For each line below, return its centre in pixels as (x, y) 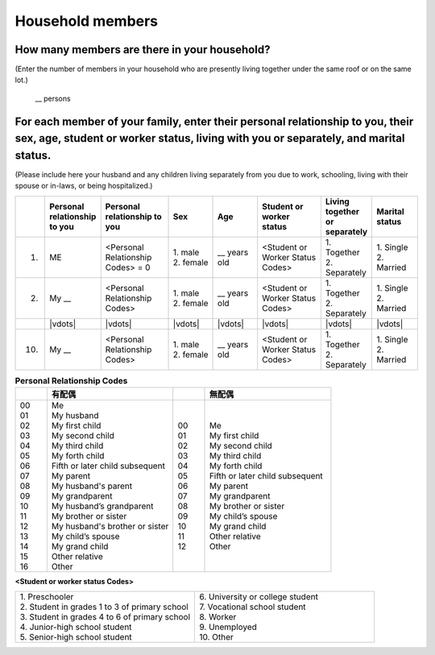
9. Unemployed (228, 627)
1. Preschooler (47, 597)
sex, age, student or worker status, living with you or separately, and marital (210, 138)
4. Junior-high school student (76, 627)
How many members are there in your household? (143, 50)
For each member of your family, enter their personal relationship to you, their (214, 121)
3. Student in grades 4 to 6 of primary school (105, 617)
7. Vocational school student (253, 607)
